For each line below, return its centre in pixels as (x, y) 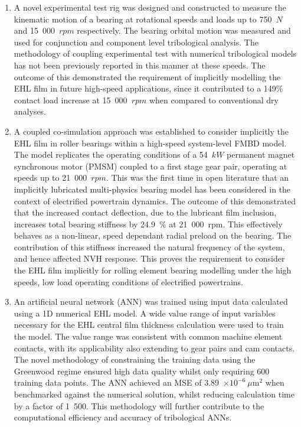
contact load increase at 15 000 (71, 100)
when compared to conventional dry (214, 100)
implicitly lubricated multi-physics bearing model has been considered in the (152, 189)
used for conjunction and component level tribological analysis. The (136, 42)
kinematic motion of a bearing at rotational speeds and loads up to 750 (143, 19)
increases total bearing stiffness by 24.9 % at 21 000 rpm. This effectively (148, 224)
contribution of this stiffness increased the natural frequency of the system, (149, 247)
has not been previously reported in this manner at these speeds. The (140, 65)
